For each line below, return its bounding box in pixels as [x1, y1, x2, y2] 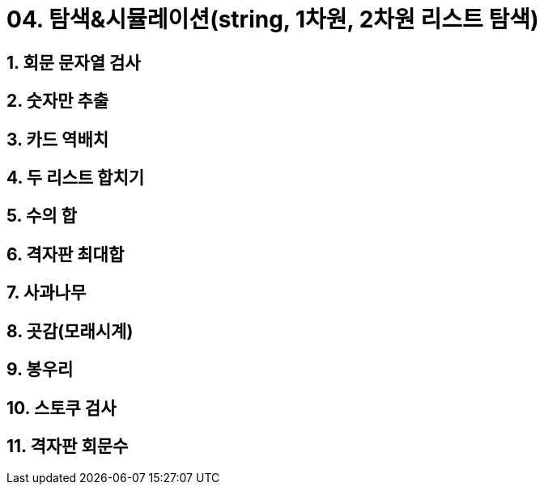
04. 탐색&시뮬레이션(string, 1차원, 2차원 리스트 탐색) [6, 6, 539, 33]
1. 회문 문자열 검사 [6, 52, 141, 73]
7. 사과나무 [6, 282, 87, 303]
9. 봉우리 [6, 359, 74, 380]
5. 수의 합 [6, 205, 77, 226]
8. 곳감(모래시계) [6, 320, 134, 341]
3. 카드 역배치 [6, 129, 109, 150]
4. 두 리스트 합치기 [6, 167, 145, 188]
